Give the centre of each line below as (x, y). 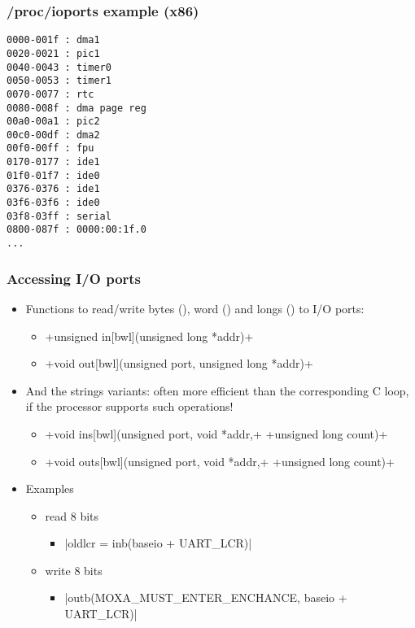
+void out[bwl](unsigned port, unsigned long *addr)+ (179, 363)
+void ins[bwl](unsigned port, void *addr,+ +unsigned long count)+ (216, 433)
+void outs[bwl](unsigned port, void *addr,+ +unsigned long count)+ (220, 461)
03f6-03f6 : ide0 (53, 203)
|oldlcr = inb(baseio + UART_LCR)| (158, 543)
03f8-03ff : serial (59, 216)
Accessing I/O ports (74, 278)
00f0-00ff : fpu (50, 148)
